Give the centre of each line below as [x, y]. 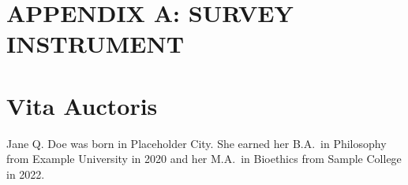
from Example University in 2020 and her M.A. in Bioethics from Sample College [204, 159]
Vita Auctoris [82, 105]
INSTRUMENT [95, 44]
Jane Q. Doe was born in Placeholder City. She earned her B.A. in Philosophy [197, 143]
